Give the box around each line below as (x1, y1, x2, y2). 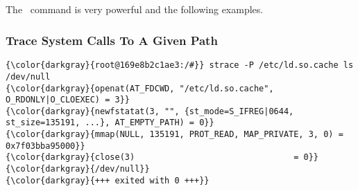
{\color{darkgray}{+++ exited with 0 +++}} (6, 175, 210, 185)
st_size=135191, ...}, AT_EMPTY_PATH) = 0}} (6, 118, 214, 128)
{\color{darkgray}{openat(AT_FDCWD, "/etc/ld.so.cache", (6, 83, 274, 93)
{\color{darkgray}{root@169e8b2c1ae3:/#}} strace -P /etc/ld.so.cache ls (6, 60, 354, 71)
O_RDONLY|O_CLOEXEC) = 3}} (6, 95, 130, 105)
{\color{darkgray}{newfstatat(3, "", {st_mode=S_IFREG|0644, (6, 106, 294, 116)
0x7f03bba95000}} (6, 140, 85, 151)
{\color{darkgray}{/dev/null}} (6, 164, 150, 174)
